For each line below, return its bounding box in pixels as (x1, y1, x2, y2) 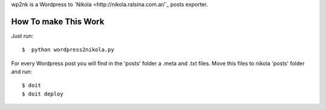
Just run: (11, 32, 34, 39)
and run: (11, 68, 33, 75)
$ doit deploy (22, 90, 63, 97)
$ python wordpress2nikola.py (22, 46, 115, 53)
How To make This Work (11, 16, 105, 26)
